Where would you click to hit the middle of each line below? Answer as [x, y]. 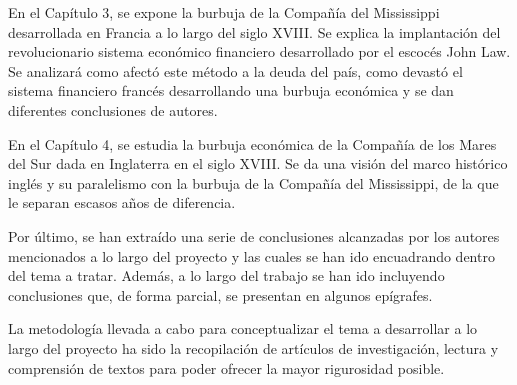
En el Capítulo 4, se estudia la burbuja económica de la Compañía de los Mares [252, 143]
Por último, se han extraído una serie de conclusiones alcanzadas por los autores [254, 235]
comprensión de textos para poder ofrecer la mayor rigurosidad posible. [226, 367]
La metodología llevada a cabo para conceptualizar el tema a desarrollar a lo [243, 328]
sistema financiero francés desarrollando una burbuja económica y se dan [231, 90]
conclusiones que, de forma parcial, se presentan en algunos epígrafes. [220, 294]
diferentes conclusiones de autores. [113, 109]
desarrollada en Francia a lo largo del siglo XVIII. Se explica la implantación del [254, 31]
